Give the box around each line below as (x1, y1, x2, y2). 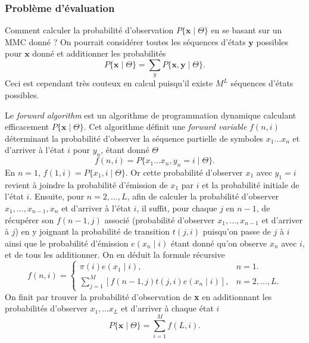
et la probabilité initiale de (202, 178, 299, 191)
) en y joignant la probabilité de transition (15, 225, 170, 238)
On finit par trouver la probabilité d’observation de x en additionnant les (5, 290, 272, 303)
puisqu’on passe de (202, 225, 271, 238)
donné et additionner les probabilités (32, 47, 166, 60)
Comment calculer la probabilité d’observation (5, 24, 174, 36)
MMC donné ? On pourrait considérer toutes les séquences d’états (5, 35, 246, 48)
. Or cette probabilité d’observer (125, 166, 243, 178)
